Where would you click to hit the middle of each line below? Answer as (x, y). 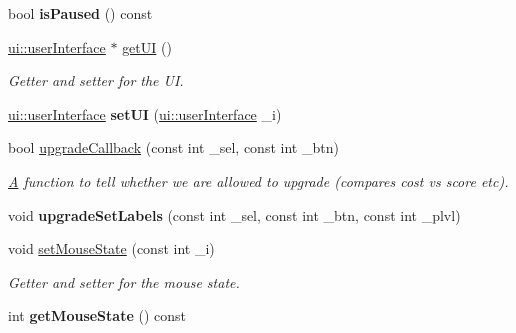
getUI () (147, 46)
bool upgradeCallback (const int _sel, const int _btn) (173, 147)
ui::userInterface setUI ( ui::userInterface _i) (145, 113)
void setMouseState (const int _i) (111, 248)
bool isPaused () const (80, 13)
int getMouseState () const (97, 315)
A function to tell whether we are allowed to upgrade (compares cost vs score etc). (258, 180)
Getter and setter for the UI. (96, 80)
